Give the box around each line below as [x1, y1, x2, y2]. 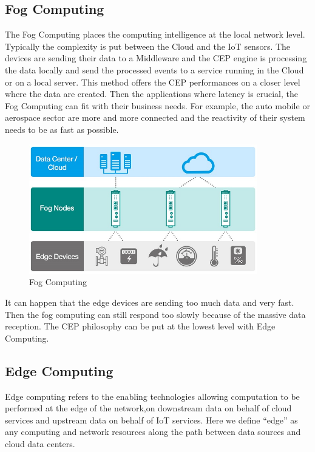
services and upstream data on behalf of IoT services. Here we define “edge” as [5, 413, 298, 426]
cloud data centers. [5, 437, 75, 450]
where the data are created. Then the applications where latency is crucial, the [5, 87, 298, 100]
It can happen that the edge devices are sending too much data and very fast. [5, 296, 294, 309]
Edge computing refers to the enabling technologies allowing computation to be [5, 390, 300, 402]
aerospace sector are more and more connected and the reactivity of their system [5, 111, 305, 124]
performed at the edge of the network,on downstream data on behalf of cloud [5, 402, 292, 414]
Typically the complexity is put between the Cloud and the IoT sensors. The [5, 39, 291, 52]
